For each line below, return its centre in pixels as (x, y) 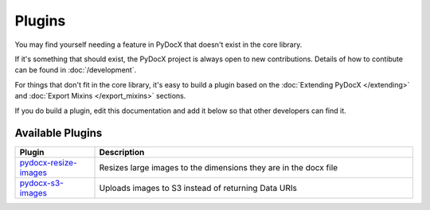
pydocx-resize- (48, 163)
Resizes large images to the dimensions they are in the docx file (219, 168)
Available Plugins (59, 133)
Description (122, 153)
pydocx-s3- (41, 183)
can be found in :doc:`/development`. (76, 70)
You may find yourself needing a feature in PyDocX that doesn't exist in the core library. (158, 45)
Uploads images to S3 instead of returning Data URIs (198, 189)
